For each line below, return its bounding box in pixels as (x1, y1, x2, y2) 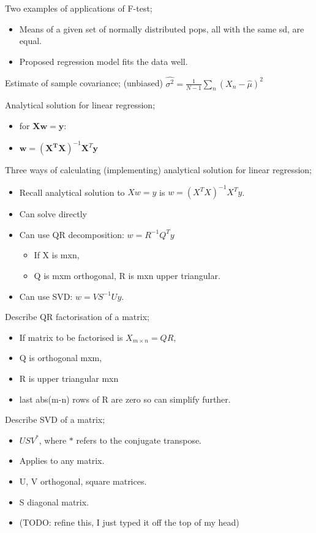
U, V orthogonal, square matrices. (19, 474, 147, 487)
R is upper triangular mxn (19, 372, 119, 384)
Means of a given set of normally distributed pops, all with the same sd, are (19, 22, 304, 35)
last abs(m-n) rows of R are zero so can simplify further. (19, 392, 231, 405)
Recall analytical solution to (19, 185, 125, 198)
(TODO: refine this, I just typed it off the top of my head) (19, 516, 239, 529)
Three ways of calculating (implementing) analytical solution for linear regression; (5, 163, 312, 176)
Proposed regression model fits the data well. (19, 54, 188, 67)
